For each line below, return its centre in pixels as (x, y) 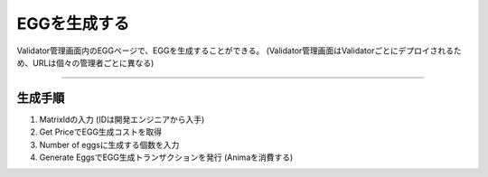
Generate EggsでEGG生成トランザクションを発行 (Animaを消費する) (166, 157)
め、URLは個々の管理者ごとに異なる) (85, 62)
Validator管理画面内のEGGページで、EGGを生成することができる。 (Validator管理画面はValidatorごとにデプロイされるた (239, 51)
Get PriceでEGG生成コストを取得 (101, 132)
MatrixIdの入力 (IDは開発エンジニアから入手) (122, 119)
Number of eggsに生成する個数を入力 (109, 144)
